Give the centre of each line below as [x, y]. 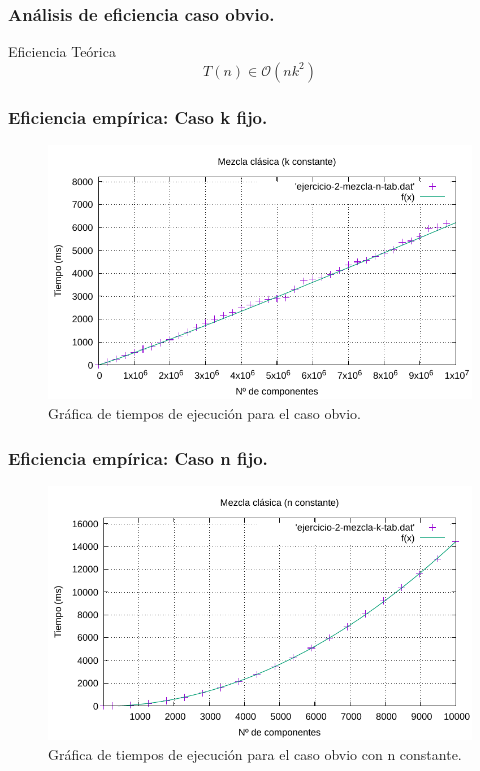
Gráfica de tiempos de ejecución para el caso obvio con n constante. [255, 753]
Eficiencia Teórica [62, 51]
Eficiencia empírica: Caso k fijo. [138, 116]
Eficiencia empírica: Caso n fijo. [138, 457]
